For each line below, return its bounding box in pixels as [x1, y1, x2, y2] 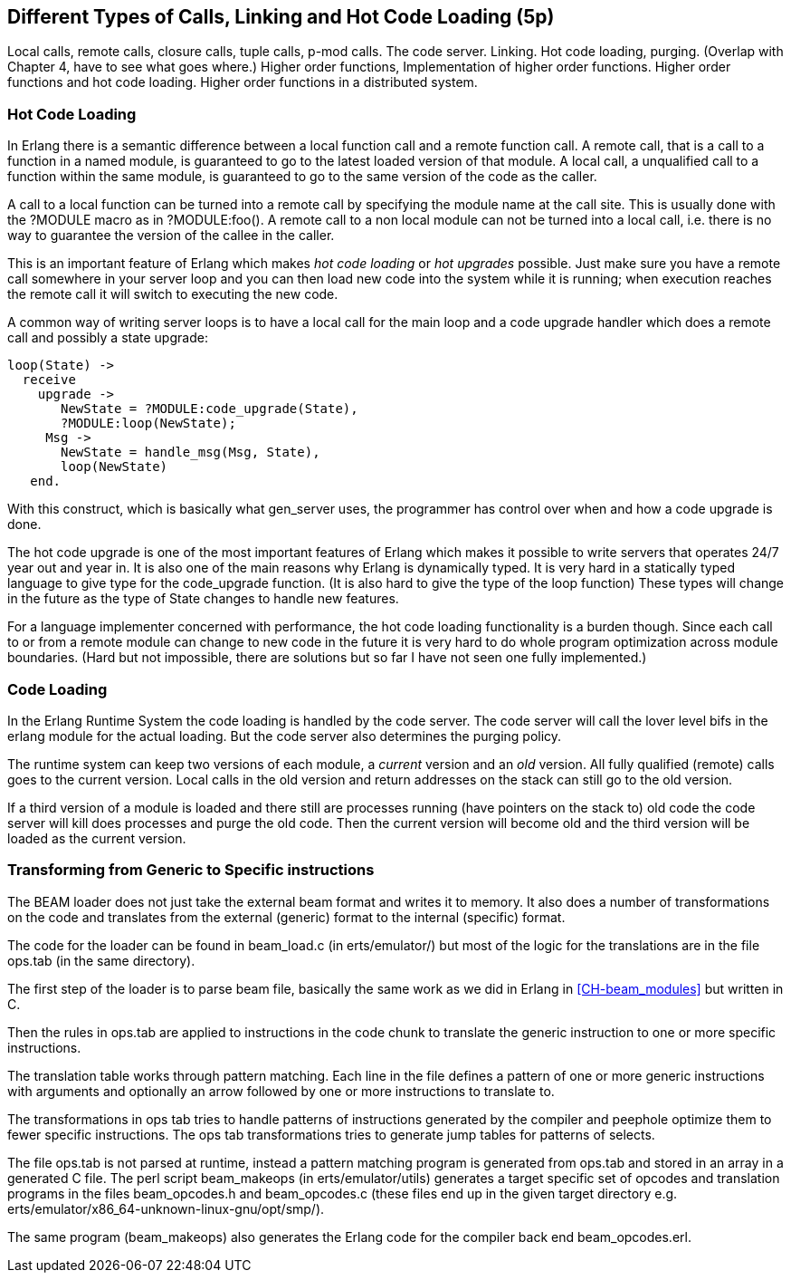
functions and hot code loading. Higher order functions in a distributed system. [7, 74, 478, 91]
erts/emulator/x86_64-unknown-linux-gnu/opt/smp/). [7, 1200, 325, 1217]
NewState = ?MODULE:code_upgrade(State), [61, 401, 358, 417]
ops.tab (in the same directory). [7, 952, 195, 968]
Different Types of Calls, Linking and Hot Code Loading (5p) [7, 5, 555, 28]
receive [22, 372, 76, 388]
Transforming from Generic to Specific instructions [7, 861, 375, 880]
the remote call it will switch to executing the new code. [7, 286, 338, 303]
